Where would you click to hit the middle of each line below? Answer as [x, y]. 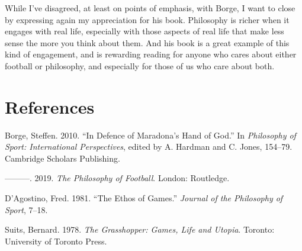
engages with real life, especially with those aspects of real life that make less [144, 31]
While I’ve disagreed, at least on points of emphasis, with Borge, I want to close [150, 8]
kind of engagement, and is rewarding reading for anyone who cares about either [151, 54]
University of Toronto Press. [56, 241]
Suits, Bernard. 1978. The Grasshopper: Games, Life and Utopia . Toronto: [140, 229]
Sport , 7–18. [26, 209]
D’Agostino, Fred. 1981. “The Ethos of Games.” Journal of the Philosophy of [144, 198]
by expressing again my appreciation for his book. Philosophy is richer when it [147, 19]
